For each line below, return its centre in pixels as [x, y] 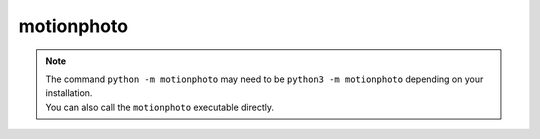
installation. [69, 93]
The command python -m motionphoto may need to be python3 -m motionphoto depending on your [264, 79]
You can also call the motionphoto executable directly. [160, 107]
